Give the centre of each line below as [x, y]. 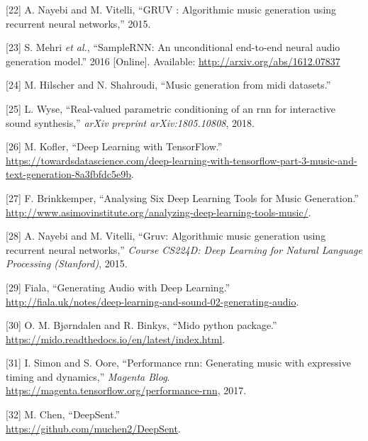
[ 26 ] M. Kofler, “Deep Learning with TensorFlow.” [114, 146]
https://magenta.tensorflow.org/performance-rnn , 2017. [126, 390]
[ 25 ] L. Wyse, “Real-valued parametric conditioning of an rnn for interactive [171, 108]
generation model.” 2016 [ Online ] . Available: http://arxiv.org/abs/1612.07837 [173, 61]
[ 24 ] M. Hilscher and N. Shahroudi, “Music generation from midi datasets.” [168, 85]
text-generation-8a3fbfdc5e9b [69, 174]
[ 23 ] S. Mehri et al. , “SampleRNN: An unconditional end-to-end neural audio [173, 47]
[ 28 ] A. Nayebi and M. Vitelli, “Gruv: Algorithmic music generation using [166, 236]
